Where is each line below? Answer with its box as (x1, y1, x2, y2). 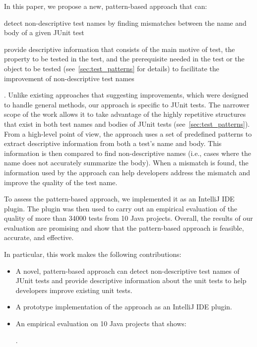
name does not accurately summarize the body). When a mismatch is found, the (4, 157, 249, 168)
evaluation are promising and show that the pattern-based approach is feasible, (4, 222, 244, 233)
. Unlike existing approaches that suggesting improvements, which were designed (4, 90, 249, 100)
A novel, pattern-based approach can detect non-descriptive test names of (15, 265, 240, 276)
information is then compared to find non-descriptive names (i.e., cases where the (4, 148, 251, 158)
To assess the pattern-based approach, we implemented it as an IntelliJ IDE (4, 194, 235, 204)
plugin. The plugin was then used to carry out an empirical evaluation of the (4, 203, 238, 213)
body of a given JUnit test (4, 27, 84, 38)
